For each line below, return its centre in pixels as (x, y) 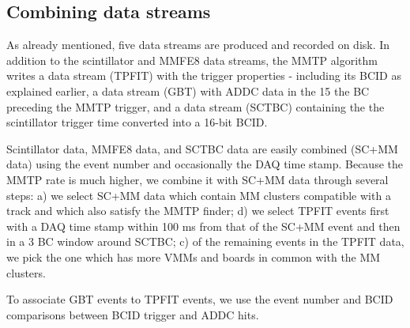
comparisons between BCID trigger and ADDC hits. (133, 314)
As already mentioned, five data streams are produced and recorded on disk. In (198, 45)
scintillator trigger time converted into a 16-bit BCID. (137, 122)
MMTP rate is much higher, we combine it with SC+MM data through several (197, 179)
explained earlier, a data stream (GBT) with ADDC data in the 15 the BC (188, 90)
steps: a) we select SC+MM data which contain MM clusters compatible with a (199, 195)
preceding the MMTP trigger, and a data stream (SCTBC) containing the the (196, 106)
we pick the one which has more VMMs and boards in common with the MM (194, 256)
